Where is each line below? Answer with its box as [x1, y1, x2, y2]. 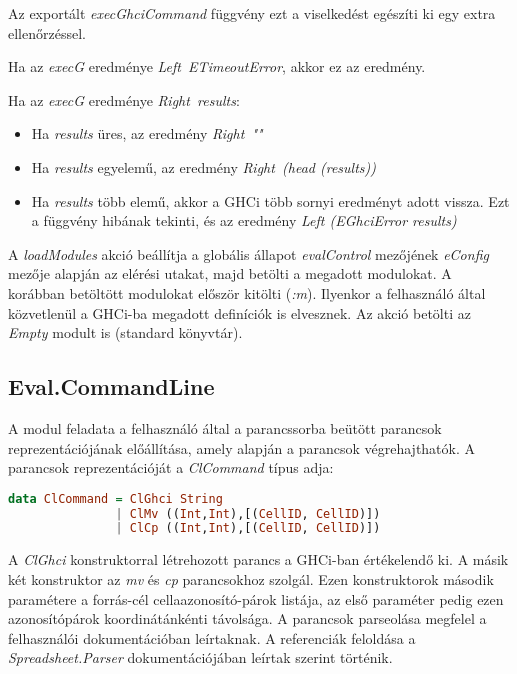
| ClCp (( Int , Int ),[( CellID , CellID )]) [115, 521, 381, 536]
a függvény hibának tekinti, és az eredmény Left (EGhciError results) [31, 210, 457, 231]
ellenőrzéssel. [8, 22, 86, 43]
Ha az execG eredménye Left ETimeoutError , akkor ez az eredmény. [8, 56, 426, 77]
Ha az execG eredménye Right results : [8, 89, 240, 110]
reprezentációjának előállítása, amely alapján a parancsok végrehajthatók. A [8, 437, 476, 458]
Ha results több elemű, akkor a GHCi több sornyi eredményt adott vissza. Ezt [31, 190, 510, 211]
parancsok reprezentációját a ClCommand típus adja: [8, 457, 334, 478]
